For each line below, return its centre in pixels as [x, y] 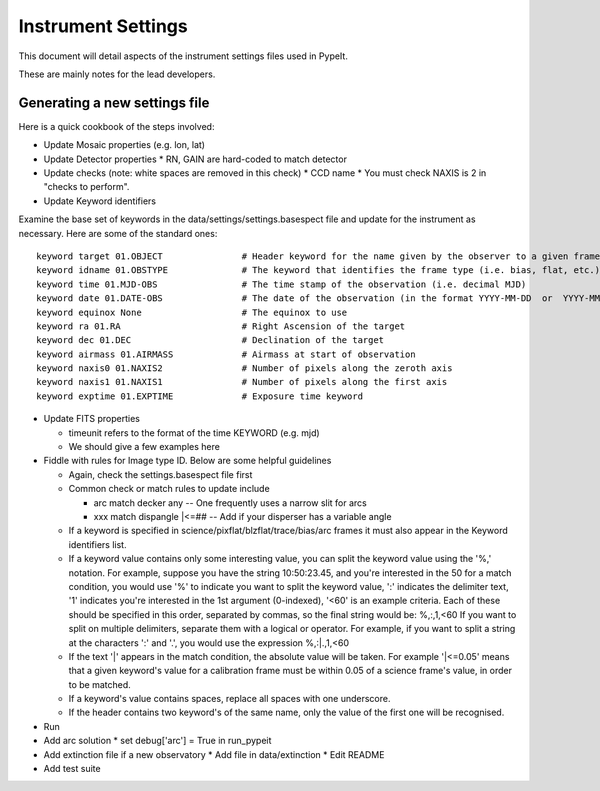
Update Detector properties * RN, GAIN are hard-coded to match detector [195, 159]
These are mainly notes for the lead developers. [117, 74]
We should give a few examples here [144, 447]
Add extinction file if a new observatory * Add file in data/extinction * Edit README [214, 754]
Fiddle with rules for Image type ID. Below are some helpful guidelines [187, 461]
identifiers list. [97, 544]
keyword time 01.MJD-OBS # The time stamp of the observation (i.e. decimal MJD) [281, 284]
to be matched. [100, 684]
